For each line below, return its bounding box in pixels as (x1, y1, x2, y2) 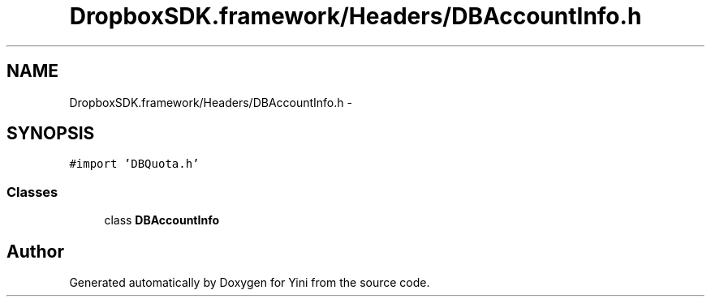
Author (6, 241, 64, 262)
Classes (6, 183, 58, 200)
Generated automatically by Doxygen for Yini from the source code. (69, 275, 430, 290)
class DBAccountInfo (104, 213, 220, 228)
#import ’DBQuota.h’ (69, 157, 200, 171)
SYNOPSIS (6, 123, 95, 144)
